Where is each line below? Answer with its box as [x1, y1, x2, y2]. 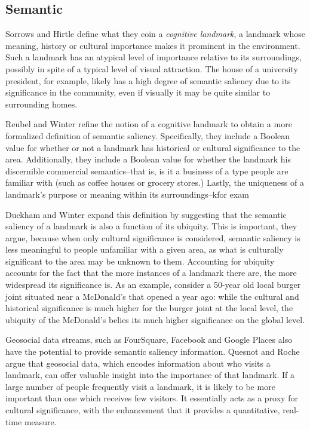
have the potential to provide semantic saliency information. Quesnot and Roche [5, 345, 300, 358]
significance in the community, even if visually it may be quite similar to [5, 86, 271, 99]
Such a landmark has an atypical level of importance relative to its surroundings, [5, 51, 302, 63]
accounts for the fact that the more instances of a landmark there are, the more [5, 266, 297, 279]
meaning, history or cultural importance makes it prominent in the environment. [5, 39, 300, 51]
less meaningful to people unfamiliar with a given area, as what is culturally [5, 243, 284, 256]
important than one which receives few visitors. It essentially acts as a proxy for [5, 392, 298, 404]
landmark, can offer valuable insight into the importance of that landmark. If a [5, 368, 295, 381]
